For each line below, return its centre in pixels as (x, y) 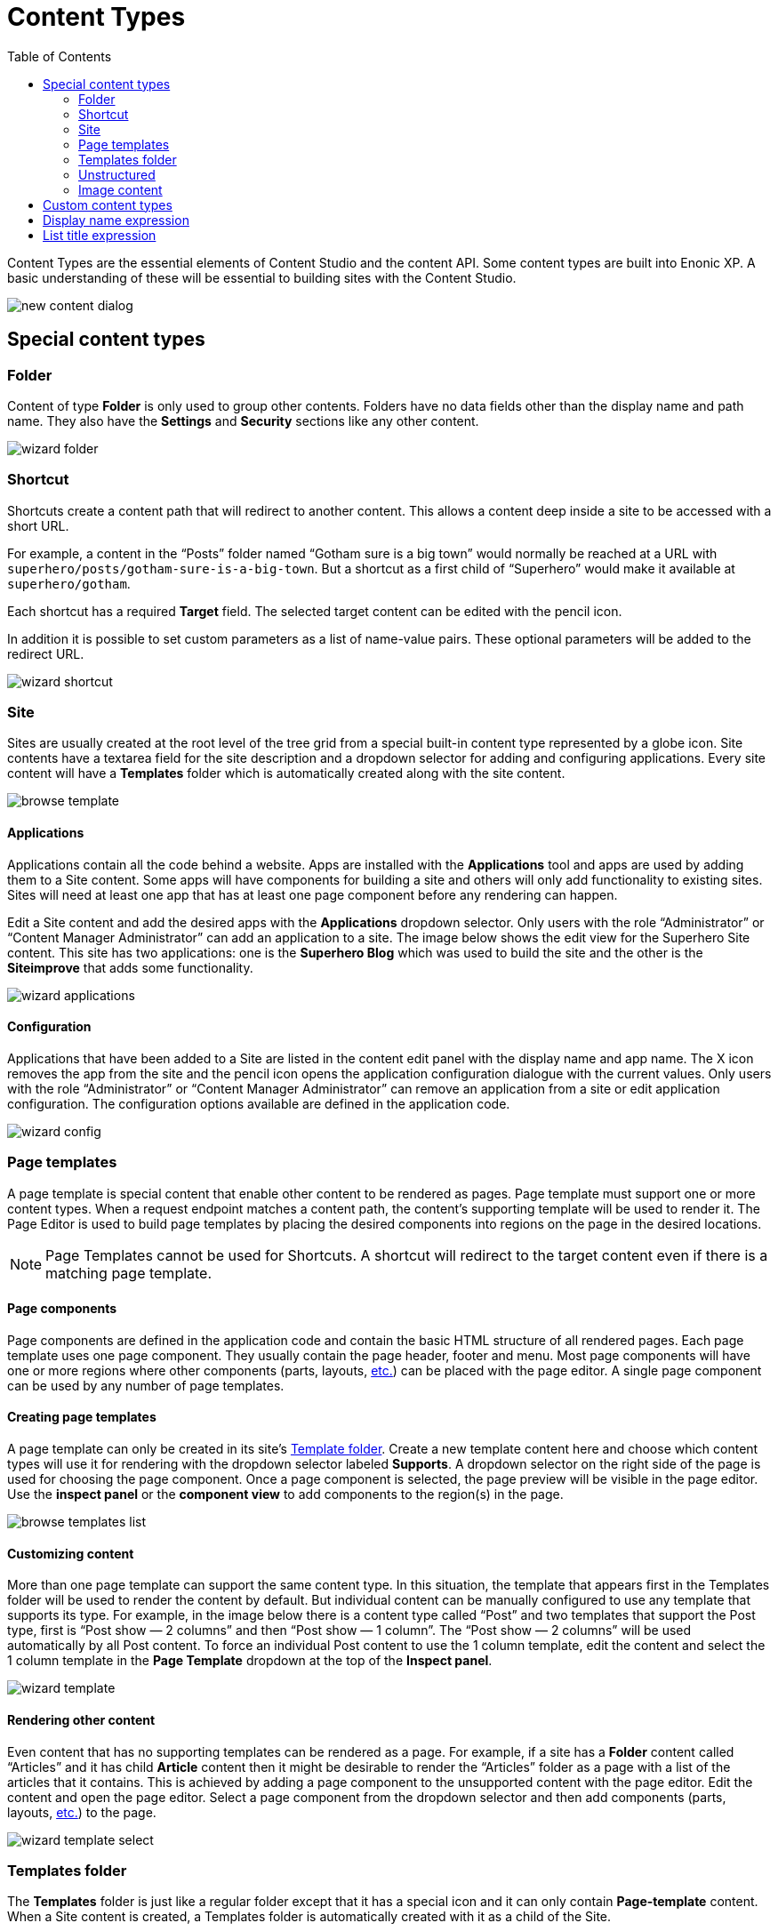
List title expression (100, 235)
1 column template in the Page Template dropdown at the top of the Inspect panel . (250, 1661)
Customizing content (71, 1553)
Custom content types (108, 204)
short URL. (38, 525)
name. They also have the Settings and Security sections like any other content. (243, 421)
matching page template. (129, 1273)
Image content (120, 189)
